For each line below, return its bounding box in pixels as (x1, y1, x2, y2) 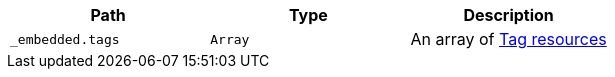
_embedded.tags (10, 31, 120, 47)
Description (463, 5, 554, 25)
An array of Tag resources (410, 29, 607, 49)
